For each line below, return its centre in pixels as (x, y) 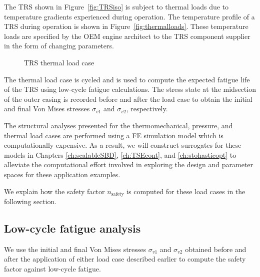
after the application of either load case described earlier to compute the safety (125, 259)
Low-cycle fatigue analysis (72, 228)
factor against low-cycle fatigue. (52, 268)
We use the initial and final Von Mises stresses (75, 249)
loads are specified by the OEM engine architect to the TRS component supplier (127, 36)
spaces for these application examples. (62, 174)
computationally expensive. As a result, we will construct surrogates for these (123, 145)
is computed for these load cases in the (186, 191)
